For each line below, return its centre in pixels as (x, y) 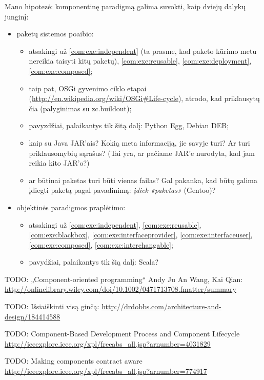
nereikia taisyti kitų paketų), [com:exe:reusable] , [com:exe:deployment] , (140, 61)
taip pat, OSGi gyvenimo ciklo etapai (88, 88)
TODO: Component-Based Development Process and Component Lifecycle (122, 334)
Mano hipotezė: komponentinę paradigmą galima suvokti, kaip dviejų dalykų (125, 6)
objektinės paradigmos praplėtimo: (71, 207)
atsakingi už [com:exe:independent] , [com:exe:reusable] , (115, 224)
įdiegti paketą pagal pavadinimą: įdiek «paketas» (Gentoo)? (122, 190)
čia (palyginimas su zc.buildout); (80, 108)
